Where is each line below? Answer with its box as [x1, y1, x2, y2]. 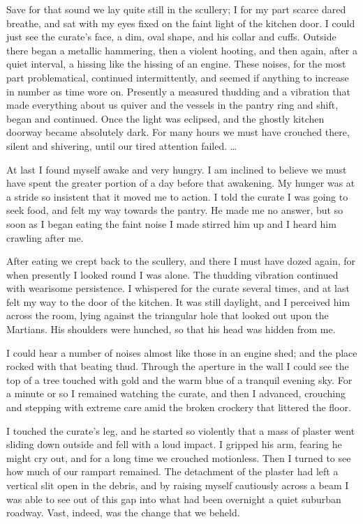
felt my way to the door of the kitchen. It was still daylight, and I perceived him [6, 294, 350, 309]
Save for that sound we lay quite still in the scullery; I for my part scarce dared [6, 2, 346, 16]
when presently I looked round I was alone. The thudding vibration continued [6, 267, 339, 282]
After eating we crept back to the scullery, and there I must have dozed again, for [6, 254, 356, 268]
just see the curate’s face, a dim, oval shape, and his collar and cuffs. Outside [6, 29, 336, 44]
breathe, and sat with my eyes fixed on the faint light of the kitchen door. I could [6, 15, 355, 30]
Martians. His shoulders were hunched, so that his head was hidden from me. [6, 322, 336, 337]
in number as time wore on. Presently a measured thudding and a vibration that [6, 84, 350, 98]
